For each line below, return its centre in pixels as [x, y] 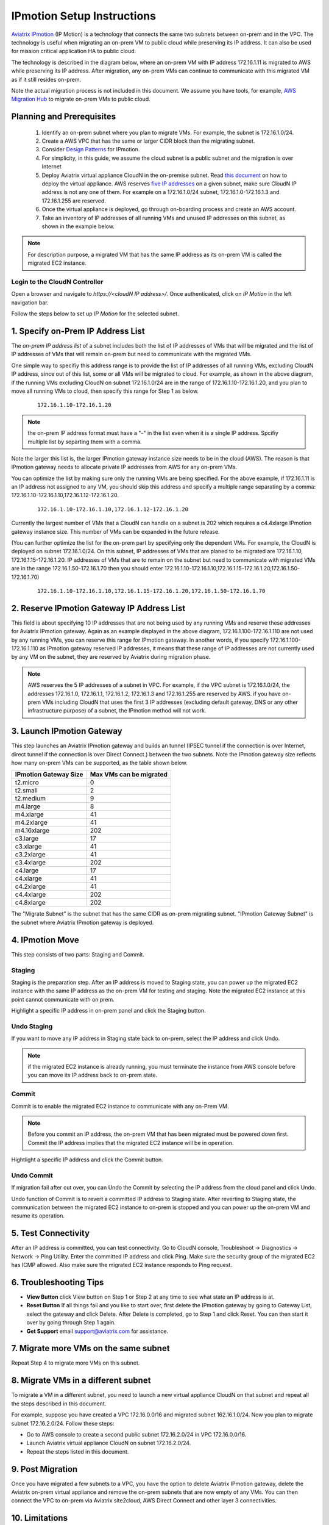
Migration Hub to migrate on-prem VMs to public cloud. [81, 99]
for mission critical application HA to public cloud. [74, 51]
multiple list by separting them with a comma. [85, 442]
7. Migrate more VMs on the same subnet [90, 1348]
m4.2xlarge [31, 822]
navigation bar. [30, 303]
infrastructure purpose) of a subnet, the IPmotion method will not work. [117, 711]
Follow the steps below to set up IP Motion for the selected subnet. [95, 314]
